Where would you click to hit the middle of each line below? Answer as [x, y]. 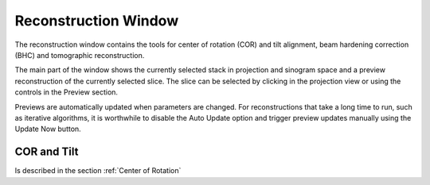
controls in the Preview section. [66, 92]
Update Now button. [48, 129]
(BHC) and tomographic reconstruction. [80, 55]
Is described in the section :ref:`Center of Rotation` [98, 171]
